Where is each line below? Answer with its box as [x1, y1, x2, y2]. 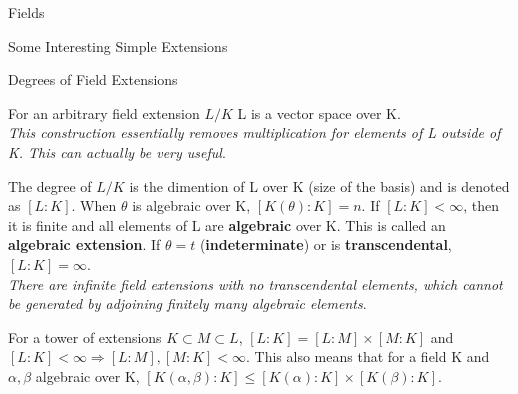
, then [463, 195, 499, 216]
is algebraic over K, [132, 195, 251, 216]
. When [71, 195, 117, 216]
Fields [8, 2, 45, 22]
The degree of [8, 175, 92, 196]
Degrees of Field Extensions [8, 69, 178, 90]
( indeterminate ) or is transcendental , [199, 234, 452, 255]
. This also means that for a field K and [246, 346, 490, 367]
